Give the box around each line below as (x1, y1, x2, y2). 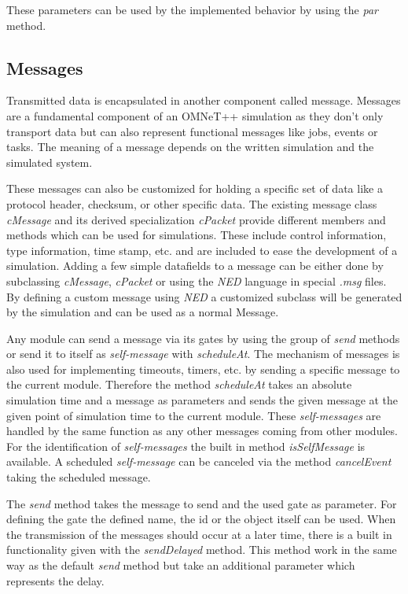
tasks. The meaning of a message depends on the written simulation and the (6, 138, 374, 155)
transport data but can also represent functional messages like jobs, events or (6, 123, 378, 139)
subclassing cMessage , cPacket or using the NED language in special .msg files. (6, 272, 387, 289)
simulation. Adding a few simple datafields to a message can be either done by (6, 257, 384, 274)
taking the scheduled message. (6, 469, 151, 485)
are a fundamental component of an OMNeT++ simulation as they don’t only (6, 107, 384, 124)
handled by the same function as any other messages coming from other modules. (6, 422, 398, 439)
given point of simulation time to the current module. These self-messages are (6, 407, 381, 423)
